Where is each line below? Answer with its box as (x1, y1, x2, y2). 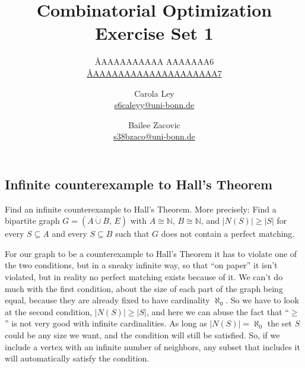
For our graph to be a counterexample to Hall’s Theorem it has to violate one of (5, 247, 297, 259)
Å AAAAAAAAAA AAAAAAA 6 (94, 55, 214, 68)
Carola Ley (134, 87, 174, 99)
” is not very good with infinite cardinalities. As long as (5, 317, 207, 329)
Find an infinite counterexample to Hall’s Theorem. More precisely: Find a (5, 202, 277, 215)
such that (115, 227, 150, 240)
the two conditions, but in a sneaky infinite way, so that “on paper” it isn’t (5, 259, 278, 271)
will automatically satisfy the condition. (5, 352, 150, 364)
